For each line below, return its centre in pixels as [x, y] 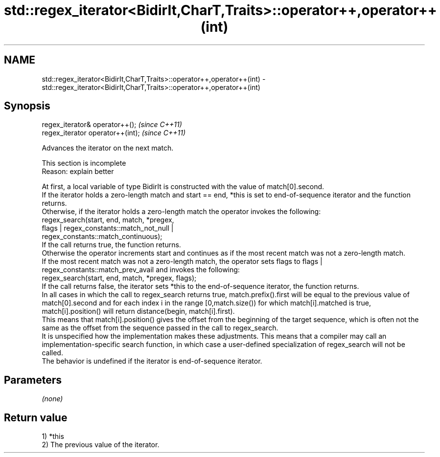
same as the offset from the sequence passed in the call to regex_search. [160, 328]
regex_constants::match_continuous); [102, 237]
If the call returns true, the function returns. [111, 245]
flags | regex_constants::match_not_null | [108, 228]
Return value [36, 417]
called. [52, 353]
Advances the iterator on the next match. [108, 148]
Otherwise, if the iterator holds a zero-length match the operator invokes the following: [181, 212]
